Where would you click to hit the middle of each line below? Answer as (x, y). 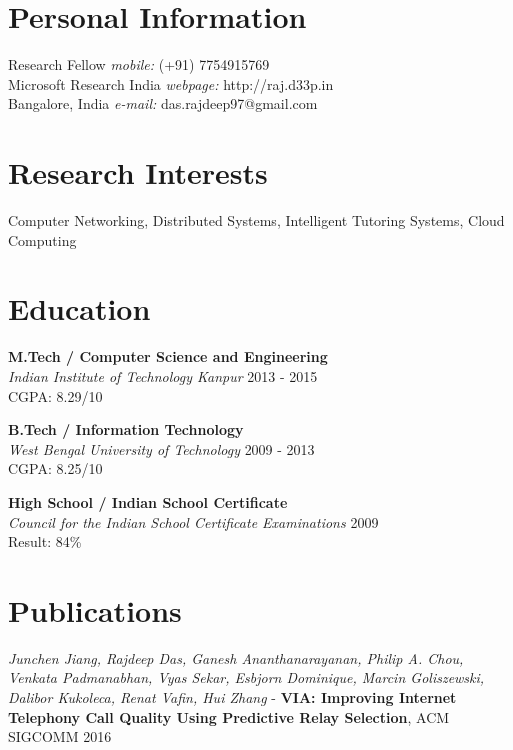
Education (79, 308)
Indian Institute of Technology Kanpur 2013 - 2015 (163, 375)
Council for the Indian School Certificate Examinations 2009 (193, 521)
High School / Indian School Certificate (148, 501)
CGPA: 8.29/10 (55, 395)
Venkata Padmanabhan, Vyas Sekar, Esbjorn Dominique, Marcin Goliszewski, (246, 677)
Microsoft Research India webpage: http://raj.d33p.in (171, 83)
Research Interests (138, 172)
